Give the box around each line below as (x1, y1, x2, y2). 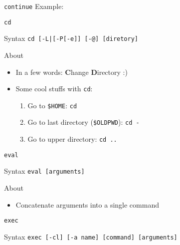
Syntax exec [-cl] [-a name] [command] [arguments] (4, 231, 178, 242)
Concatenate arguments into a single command (15, 199, 159, 210)
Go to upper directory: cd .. (27, 134, 117, 144)
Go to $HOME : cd (27, 100, 77, 110)
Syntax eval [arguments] (4, 166, 85, 176)
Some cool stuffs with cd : (15, 83, 93, 94)
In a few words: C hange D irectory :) (15, 66, 128, 77)
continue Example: (4, 1, 64, 11)
